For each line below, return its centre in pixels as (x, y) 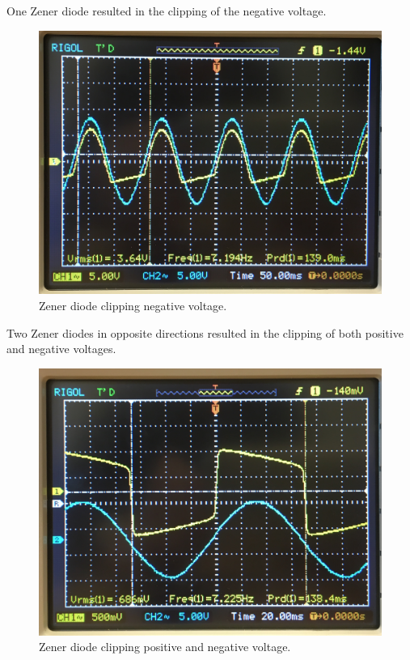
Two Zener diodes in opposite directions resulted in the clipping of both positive (205, 332)
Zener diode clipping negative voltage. (133, 306)
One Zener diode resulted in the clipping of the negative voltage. (167, 11)
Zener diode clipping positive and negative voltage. (165, 647)
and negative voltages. (61, 349)
